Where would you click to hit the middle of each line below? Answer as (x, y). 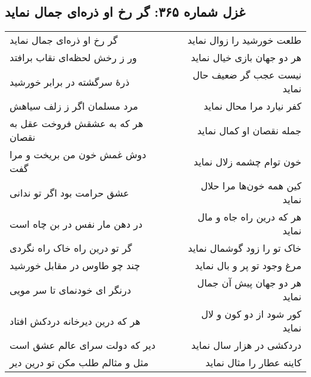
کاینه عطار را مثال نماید (253, 363)
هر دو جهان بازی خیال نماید (246, 58)
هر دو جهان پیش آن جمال (249, 283)
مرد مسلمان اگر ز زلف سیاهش (74, 106)
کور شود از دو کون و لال (251, 314)
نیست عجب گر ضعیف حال (247, 75)
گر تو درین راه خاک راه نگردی (71, 248)
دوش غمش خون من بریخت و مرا (78, 155)
